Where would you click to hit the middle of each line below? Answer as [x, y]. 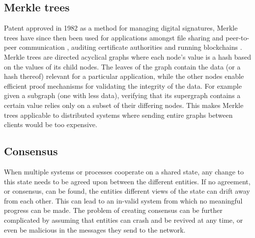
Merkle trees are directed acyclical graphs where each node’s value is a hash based [128, 56]
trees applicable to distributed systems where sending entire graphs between [118, 115]
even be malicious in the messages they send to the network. [95, 229]
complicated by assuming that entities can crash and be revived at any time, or [124, 220]
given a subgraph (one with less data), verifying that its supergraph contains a [122, 95]
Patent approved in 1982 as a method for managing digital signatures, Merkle [121, 28]
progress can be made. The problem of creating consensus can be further [113, 210]
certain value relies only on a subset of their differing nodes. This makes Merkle [124, 105]
